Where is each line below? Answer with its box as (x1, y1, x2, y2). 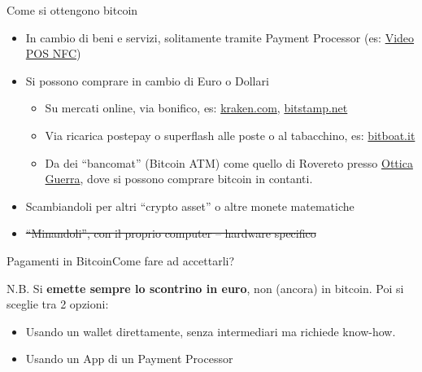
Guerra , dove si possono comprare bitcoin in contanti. (45, 170, 313, 187)
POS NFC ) (25, 45, 81, 62)
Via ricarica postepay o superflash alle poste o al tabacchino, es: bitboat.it (45, 126, 415, 143)
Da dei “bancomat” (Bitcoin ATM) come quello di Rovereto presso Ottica (45, 154, 413, 171)
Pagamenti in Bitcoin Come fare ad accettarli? (7, 252, 235, 269)
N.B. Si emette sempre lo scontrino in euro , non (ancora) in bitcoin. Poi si (7, 279, 404, 296)
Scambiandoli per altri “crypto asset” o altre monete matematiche (25, 197, 355, 214)
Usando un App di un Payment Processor (25, 350, 233, 367)
